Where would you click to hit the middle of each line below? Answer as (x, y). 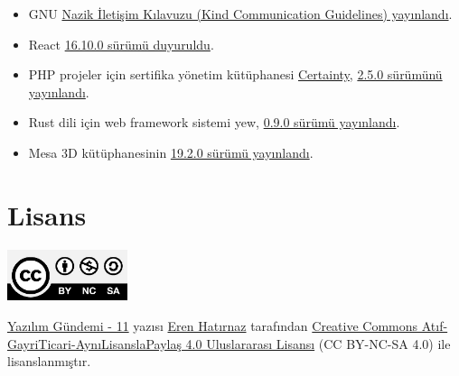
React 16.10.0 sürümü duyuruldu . (121, 44)
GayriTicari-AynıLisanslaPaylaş (94, 343)
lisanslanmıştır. (49, 361)
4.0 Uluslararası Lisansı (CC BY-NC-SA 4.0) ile (318, 343)
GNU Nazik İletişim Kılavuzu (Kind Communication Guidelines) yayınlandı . (240, 14)
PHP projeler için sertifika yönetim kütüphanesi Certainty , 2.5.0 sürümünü (235, 74)
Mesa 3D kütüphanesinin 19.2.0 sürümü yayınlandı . (171, 152)
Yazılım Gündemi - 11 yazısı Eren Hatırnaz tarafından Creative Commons (213, 325)
